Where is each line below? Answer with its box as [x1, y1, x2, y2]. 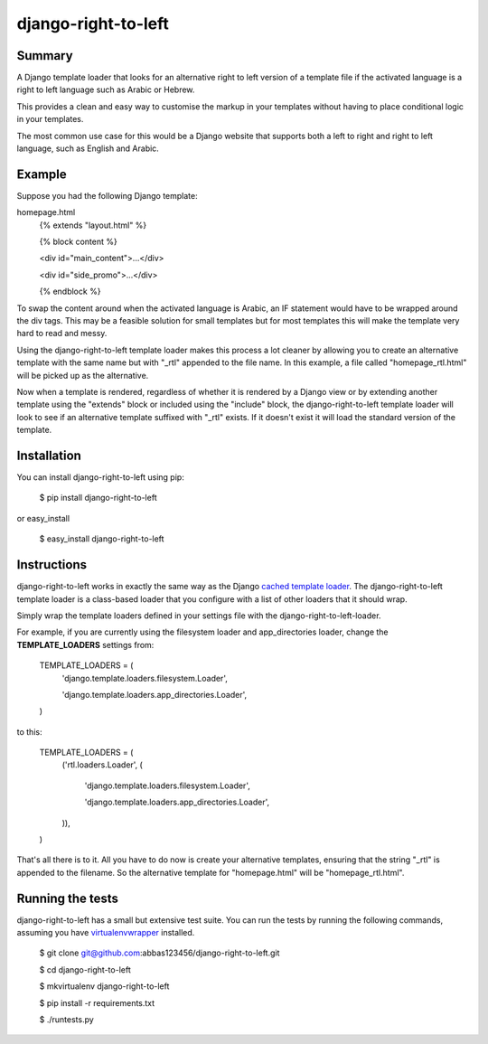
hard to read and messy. [16, 328, 108, 339]
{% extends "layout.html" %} [39, 220, 147, 230]
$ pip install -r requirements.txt [39, 997, 155, 1008]
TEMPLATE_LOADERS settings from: [16, 639, 155, 650]
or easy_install [16, 513, 70, 523]
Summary [16, 48, 73, 63]
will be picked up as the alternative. [16, 370, 149, 381]
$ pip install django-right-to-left [39, 493, 157, 503]
